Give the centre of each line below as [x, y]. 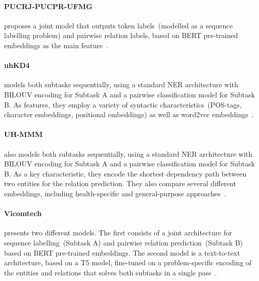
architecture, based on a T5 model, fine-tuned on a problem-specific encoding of [128, 262]
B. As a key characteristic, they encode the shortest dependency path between [125, 173]
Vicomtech [23, 213]
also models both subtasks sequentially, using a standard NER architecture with [128, 153]
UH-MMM [24, 134]
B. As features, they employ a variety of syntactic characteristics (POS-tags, [123, 104]
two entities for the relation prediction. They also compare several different [120, 183]
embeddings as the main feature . [56, 45]
